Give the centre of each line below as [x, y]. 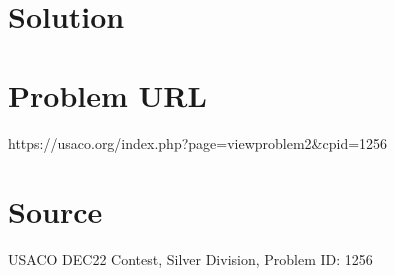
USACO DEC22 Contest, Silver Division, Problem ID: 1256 [190, 259]
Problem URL [107, 94]
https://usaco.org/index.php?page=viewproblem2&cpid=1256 [198, 142]
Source [55, 211]
